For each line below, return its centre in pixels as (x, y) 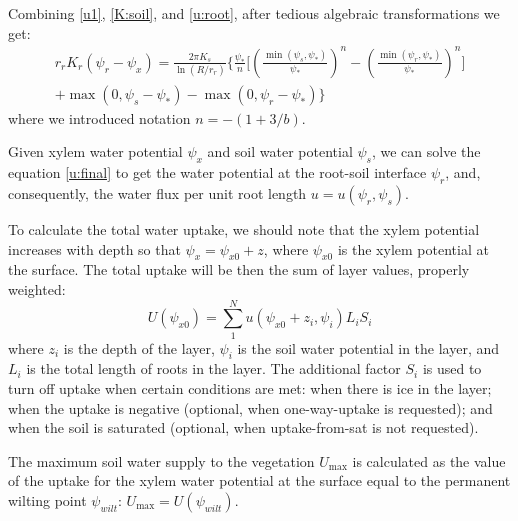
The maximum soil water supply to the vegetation (161, 460)
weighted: (37, 288)
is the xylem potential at (413, 248)
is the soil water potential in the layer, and (368, 347)
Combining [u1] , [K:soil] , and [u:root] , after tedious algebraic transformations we (254, 13)
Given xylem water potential (95, 151)
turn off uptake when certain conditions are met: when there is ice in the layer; (250, 388)
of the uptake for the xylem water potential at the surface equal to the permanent (259, 480)
